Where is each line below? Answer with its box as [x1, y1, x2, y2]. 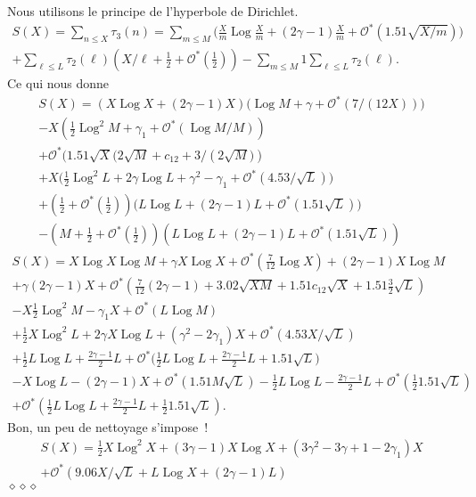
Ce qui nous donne [7, 73, 110, 92]
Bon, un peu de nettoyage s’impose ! [7, 418, 209, 436]
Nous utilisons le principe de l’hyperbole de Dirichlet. [7, 2, 299, 20]
